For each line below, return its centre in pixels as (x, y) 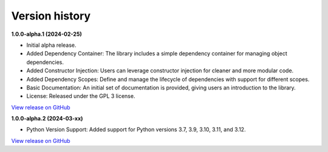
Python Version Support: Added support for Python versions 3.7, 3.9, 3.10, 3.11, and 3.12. (136, 130)
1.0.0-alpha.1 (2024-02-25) (46, 34)
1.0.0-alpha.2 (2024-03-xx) (47, 119)
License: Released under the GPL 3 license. (81, 96)
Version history (51, 16)
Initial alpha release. (51, 45)
